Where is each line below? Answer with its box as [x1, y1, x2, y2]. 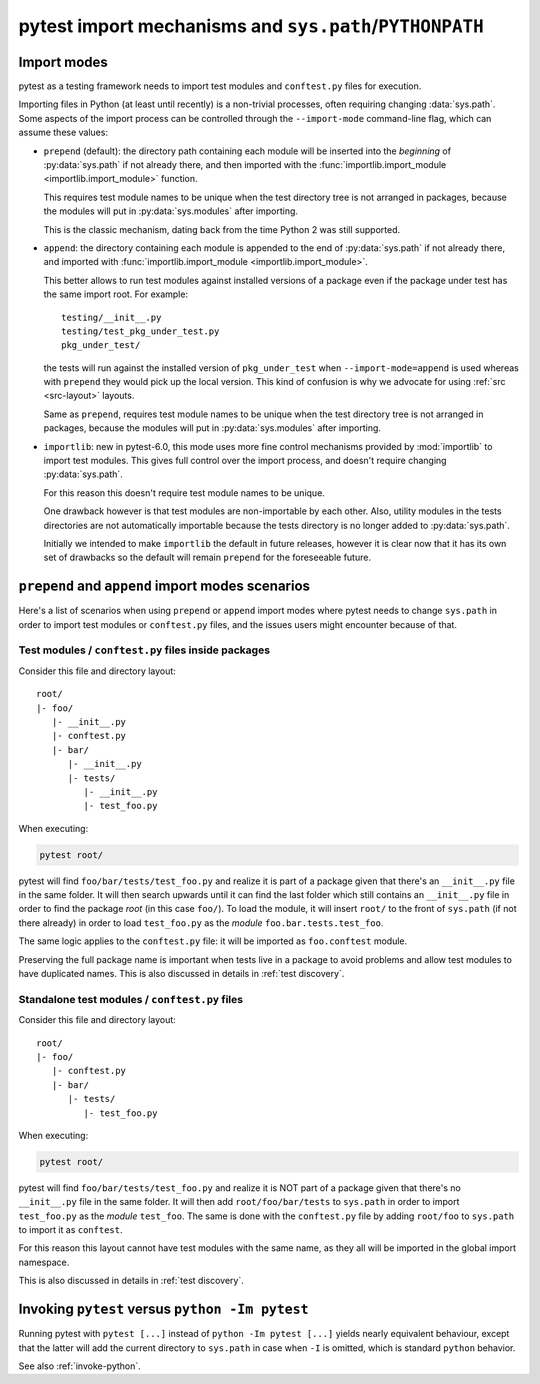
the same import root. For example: [43, 288, 189, 300]
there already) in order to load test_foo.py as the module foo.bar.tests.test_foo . [18, 916, 384, 929]
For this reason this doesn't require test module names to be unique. [43, 486, 325, 499]
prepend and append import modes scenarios [18, 578, 310, 595]
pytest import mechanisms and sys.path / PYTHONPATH [18, 15, 484, 37]
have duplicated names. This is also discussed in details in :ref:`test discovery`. [18, 968, 345, 980]
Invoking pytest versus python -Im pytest [18, 1301, 309, 1318]
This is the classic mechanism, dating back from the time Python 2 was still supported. [43, 223, 400, 235]
